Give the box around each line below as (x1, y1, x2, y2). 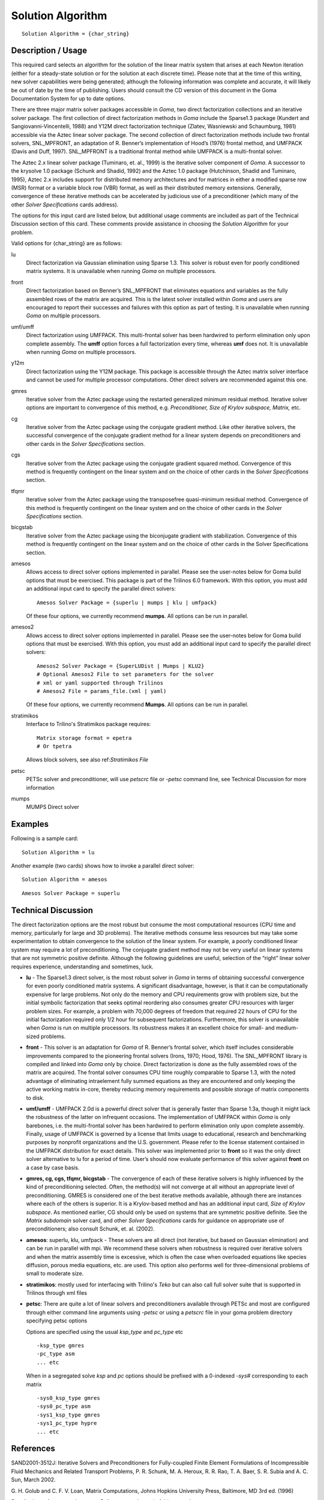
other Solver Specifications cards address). (11, 201, 119, 208)
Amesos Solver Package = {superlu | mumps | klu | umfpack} (37, 599, 217, 606)
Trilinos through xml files (26, 1289, 87, 1297)
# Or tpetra (37, 743, 72, 749)
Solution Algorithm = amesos (22, 876, 107, 883)
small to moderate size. (26, 1270, 84, 1277)
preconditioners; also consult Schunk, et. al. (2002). (26, 1225, 155, 1232)
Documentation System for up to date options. (11, 95, 125, 102)
